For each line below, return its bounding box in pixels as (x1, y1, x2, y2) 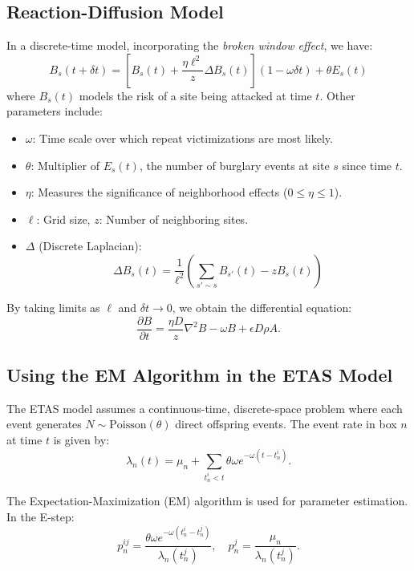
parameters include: (6, 103, 103, 119)
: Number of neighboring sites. (99, 210, 249, 227)
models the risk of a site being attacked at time (79, 87, 312, 103)
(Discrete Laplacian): (39, 237, 142, 254)
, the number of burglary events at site (139, 156, 330, 173)
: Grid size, (36, 210, 91, 227)
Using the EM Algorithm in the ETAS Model (6, 362, 393, 387)
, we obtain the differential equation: (172, 298, 352, 315)
